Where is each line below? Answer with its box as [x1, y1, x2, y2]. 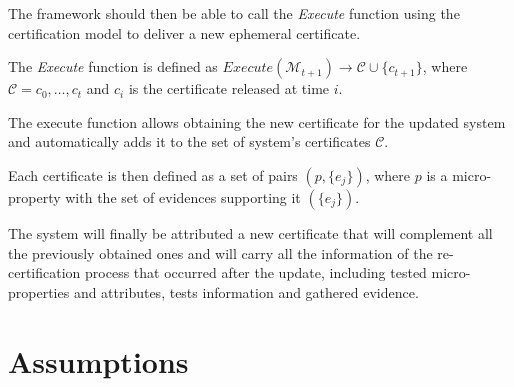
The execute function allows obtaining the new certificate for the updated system [8, 111, 506, 132]
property [8, 186, 61, 207]
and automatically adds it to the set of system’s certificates [8, 131, 371, 152]
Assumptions [8, 340, 189, 381]
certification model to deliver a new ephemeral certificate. [8, 22, 361, 43]
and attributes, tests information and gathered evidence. [73, 281, 419, 302]
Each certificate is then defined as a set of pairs [8, 164, 298, 185]
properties [8, 281, 70, 302]
